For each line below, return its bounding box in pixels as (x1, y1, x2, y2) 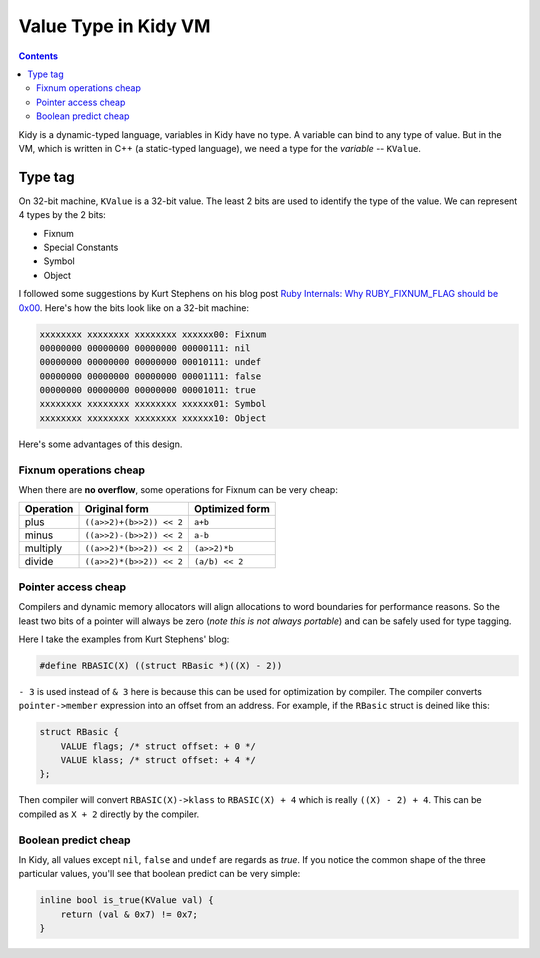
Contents (18, 50, 59, 62)
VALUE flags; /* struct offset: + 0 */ (60, 740, 257, 752)
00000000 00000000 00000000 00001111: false (39, 370, 262, 382)
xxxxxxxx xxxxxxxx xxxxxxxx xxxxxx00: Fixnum (39, 328, 267, 340)
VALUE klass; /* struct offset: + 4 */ (60, 755, 257, 766)
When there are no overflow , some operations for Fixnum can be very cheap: (18, 483, 339, 495)
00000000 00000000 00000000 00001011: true (39, 385, 257, 396)
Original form (84, 502, 149, 516)
